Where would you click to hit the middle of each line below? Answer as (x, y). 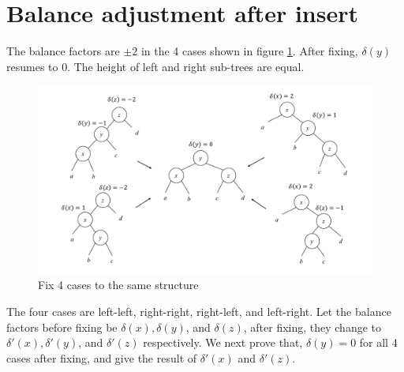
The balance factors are (63, 51)
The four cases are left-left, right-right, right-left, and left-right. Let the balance (199, 311)
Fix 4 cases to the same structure (118, 285)
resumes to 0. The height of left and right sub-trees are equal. (155, 66)
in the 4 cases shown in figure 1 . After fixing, (249, 51)
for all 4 (378, 342)
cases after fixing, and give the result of (102, 357)
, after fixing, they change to (312, 327)
